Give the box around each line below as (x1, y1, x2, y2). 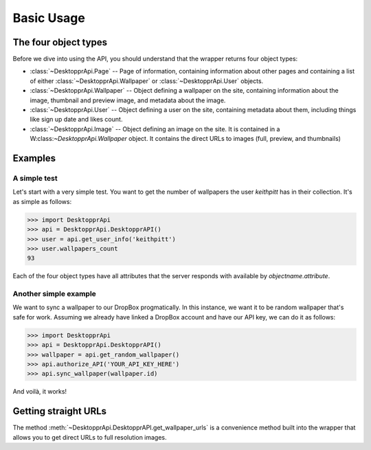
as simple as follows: (12, 197, 72, 205)
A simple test (12, 173, 58, 183)
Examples (12, 153, 56, 164)
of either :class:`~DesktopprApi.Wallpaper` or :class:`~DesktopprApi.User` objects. (30, 76, 264, 85)
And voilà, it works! (12, 387, 67, 396)
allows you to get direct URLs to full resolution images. (12, 433, 168, 441)
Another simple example (12, 289, 96, 299)
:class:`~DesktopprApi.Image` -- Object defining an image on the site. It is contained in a (30, 124, 280, 133)
